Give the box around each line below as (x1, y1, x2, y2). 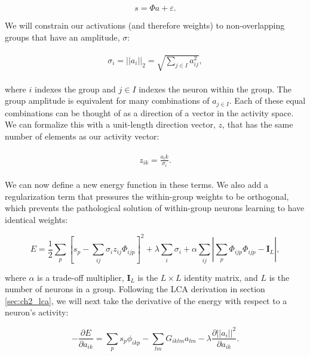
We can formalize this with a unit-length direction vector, (5, 118, 216, 131)
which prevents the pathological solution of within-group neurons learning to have (5, 202, 305, 214)
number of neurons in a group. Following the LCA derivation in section (5, 283, 265, 295)
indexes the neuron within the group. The (139, 82, 291, 95)
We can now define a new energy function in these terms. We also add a (5, 178, 268, 191)
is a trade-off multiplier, (37, 271, 124, 283)
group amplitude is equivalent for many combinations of (5, 94, 210, 107)
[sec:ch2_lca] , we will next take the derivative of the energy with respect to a (5, 294, 287, 307)
